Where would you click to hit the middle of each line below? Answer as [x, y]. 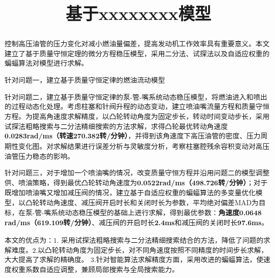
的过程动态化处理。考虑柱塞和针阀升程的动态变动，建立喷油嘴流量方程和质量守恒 [137, 106]
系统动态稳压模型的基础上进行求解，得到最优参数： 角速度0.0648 [157, 212]
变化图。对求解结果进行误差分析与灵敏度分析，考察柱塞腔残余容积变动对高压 [144, 146]
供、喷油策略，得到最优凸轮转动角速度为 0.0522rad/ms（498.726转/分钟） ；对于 [136, 182]
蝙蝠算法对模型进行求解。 [46, 63]
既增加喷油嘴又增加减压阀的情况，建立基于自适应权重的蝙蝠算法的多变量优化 [130, 193]
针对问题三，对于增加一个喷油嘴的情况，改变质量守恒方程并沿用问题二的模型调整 [137, 173]
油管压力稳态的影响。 [39, 156]
